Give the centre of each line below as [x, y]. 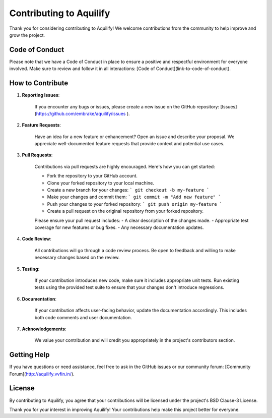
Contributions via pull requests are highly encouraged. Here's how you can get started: [125, 166]
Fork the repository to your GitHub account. [92, 176]
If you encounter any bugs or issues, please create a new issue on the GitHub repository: [127, 106]
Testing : [31, 269]
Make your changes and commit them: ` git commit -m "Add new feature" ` [134, 197]
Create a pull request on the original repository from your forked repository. [125, 211]
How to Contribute [39, 83]
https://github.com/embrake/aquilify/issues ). [83, 113]
